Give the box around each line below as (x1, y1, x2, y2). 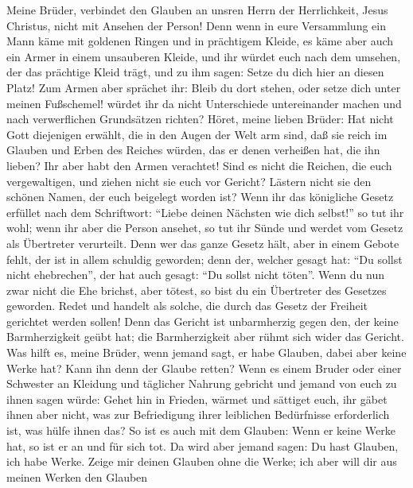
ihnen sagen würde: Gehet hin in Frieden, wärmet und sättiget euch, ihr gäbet (6, 390, 388, 407)
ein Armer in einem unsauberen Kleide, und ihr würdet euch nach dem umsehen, (6, 48, 401, 64)
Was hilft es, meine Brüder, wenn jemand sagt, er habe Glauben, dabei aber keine (6, 344, 407, 361)
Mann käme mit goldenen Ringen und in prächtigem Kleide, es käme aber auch (6, 33, 394, 49)
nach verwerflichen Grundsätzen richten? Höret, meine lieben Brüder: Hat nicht (6, 110, 394, 127)
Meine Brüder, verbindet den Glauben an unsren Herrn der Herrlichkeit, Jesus (6, 2, 388, 17)
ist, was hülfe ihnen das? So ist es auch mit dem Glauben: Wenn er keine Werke (6, 422, 395, 439)
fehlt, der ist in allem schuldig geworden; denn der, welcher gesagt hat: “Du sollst (6, 250, 403, 267)
